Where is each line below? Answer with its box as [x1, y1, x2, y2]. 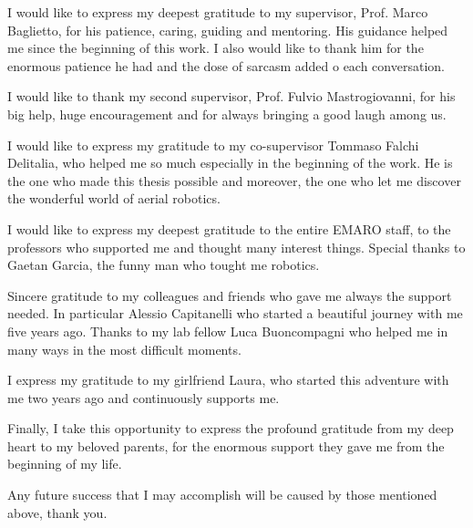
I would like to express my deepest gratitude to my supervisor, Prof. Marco [7, 3, 428, 21]
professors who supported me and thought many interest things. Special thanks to [7, 237, 466, 256]
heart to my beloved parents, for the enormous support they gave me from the [7, 436, 445, 455]
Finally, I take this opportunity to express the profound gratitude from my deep [7, 419, 454, 438]
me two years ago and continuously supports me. [7, 388, 280, 407]
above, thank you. [7, 502, 108, 522]
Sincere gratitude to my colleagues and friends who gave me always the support [7, 285, 452, 305]
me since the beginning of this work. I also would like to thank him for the [7, 38, 424, 57]
